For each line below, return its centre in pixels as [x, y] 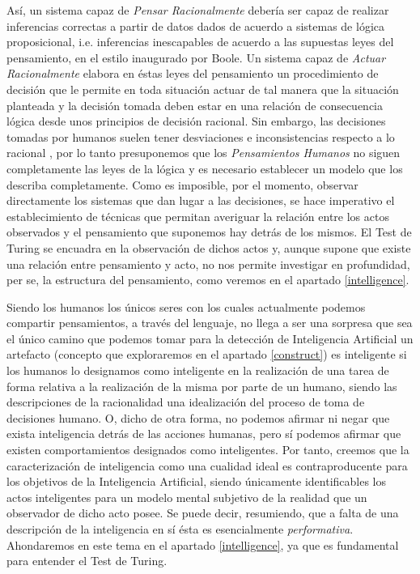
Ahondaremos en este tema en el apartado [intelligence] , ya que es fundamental [203, 544]
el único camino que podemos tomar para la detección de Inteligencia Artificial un [210, 338]
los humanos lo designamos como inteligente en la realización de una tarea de [198, 370]
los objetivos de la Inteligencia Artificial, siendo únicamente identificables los [197, 481]
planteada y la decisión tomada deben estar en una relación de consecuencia [195, 105]
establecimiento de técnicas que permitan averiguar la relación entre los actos [198, 216]
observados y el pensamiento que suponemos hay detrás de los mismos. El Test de [209, 232]
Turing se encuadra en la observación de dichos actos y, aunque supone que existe [209, 247]
